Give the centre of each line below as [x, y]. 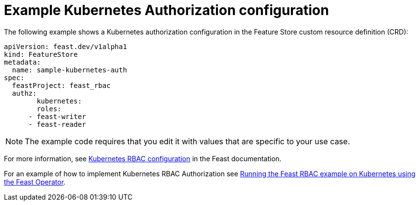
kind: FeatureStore [41, 54]
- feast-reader [57, 124]
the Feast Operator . [35, 182]
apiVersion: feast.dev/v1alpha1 [65, 46]
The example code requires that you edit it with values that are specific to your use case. [187, 141]
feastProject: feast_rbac [61, 85]
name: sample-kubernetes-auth [69, 70]
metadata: [22, 62]
